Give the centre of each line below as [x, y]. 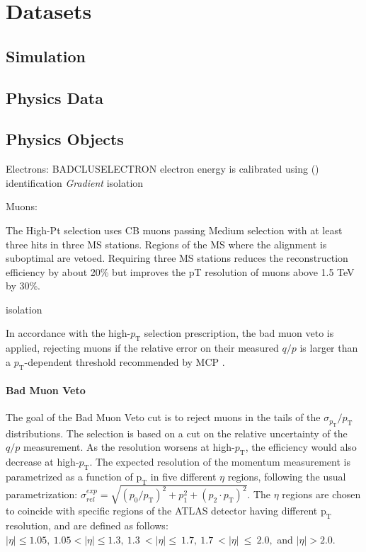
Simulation [46, 56]
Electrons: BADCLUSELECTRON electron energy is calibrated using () [162, 169]
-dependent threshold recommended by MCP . [125, 361]
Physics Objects [65, 139]
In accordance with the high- [68, 333]
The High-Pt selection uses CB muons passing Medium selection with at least [174, 230]
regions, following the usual [287, 477]
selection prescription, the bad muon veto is [239, 333]
